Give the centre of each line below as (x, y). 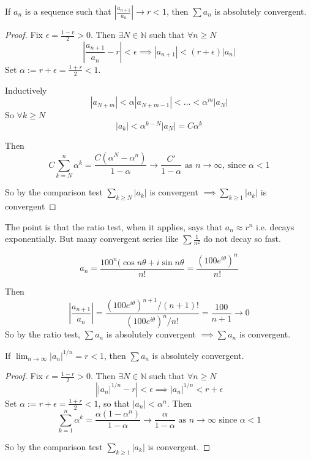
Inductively (26, 90)
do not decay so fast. (242, 239)
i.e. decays (275, 226)
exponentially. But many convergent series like (92, 239)
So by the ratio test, (43, 334)
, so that (114, 403)
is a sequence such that (68, 11)
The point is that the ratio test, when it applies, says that (114, 226)
